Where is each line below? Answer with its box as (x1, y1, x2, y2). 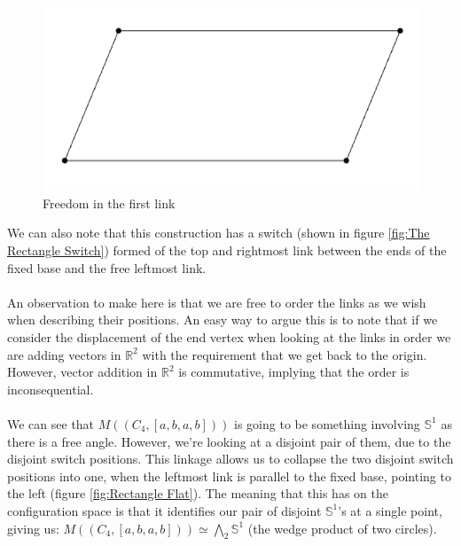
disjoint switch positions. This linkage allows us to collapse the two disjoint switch (7, 449, 454, 468)
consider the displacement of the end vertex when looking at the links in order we (7, 327, 451, 346)
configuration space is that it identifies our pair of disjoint (7, 501, 322, 519)
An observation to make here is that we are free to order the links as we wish (7, 292, 426, 311)
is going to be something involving (234, 414, 420, 433)
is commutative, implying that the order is (178, 363, 410, 381)
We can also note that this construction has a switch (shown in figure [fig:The (7, 223, 430, 242)
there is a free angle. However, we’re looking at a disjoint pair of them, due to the (7, 432, 451, 450)
